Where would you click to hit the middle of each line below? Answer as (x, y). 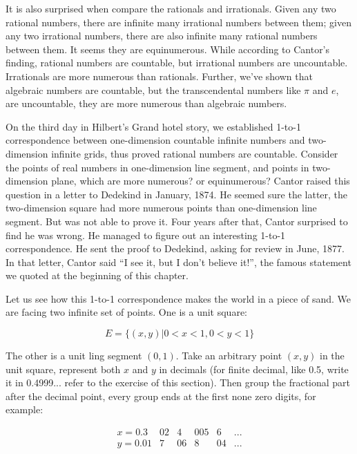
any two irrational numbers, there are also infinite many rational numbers (162, 36)
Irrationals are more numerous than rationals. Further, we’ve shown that (159, 76)
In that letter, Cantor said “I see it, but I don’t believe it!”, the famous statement (178, 262)
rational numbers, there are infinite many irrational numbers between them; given (178, 22)
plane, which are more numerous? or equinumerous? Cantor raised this (201, 181)
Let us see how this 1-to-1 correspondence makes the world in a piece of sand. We (178, 298)
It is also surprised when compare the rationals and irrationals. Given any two (171, 8)
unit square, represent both (63, 369)
